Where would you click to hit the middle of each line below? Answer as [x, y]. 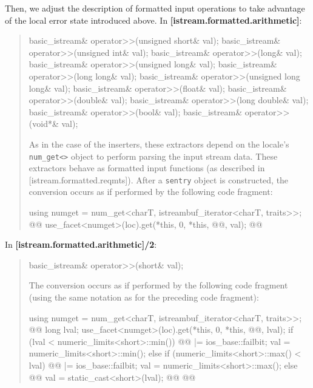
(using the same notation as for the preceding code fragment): [144, 297]
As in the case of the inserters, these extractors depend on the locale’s [159, 144]
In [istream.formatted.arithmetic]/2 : [81, 244]
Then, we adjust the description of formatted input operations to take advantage [155, 8]
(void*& [44, 124]
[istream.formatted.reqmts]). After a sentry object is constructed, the [159, 179]
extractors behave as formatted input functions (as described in [147, 168]
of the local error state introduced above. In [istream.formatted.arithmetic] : [153, 20]
